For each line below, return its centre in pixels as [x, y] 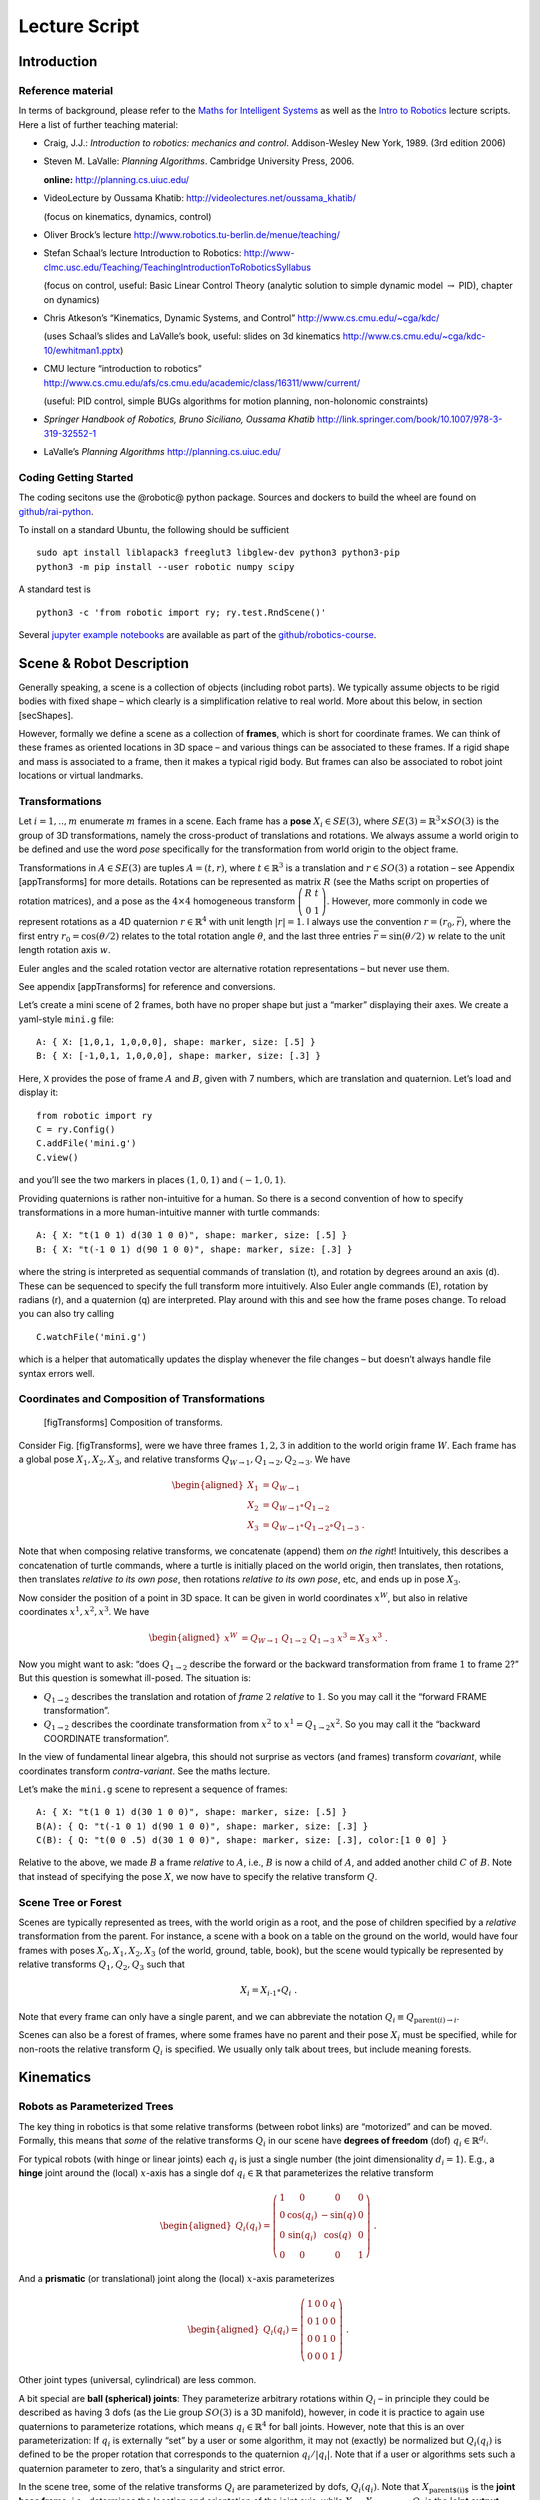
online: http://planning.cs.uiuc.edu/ [116, 179]
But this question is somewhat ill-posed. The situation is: [135, 1678]
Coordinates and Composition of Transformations [141, 1399]
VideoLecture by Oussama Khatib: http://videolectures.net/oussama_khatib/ [200, 198]
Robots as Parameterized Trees [96, 2107]
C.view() [57, 1157]
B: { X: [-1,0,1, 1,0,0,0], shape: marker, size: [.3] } [179, 1056]
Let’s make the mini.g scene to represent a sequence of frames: [153, 1789]
